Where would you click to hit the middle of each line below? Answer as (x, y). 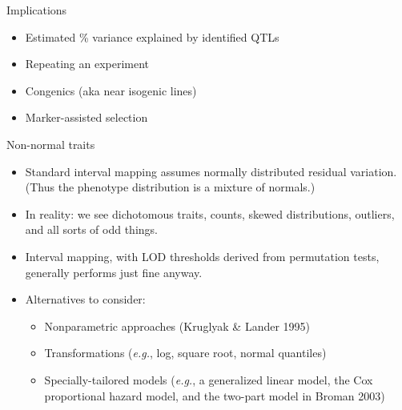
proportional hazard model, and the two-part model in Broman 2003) (215, 395)
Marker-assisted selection (86, 117)
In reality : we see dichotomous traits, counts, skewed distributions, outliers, (210, 213)
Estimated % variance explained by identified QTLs (152, 36)
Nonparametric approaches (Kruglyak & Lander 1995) (177, 326)
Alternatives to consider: (85, 299)
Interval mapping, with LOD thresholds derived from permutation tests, (202, 256)
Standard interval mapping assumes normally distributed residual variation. (211, 171)
